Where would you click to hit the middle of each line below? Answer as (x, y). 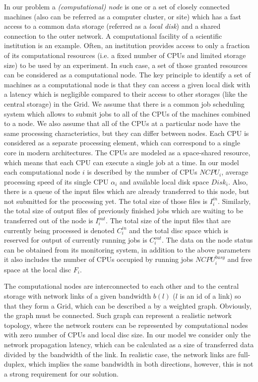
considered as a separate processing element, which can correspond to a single (122, 143)
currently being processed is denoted (59, 230)
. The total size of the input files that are (168, 221)
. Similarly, (234, 201)
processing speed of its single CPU (56, 181)
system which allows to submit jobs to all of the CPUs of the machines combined (127, 113)
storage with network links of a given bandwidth (78, 296)
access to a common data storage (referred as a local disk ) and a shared (112, 26)
